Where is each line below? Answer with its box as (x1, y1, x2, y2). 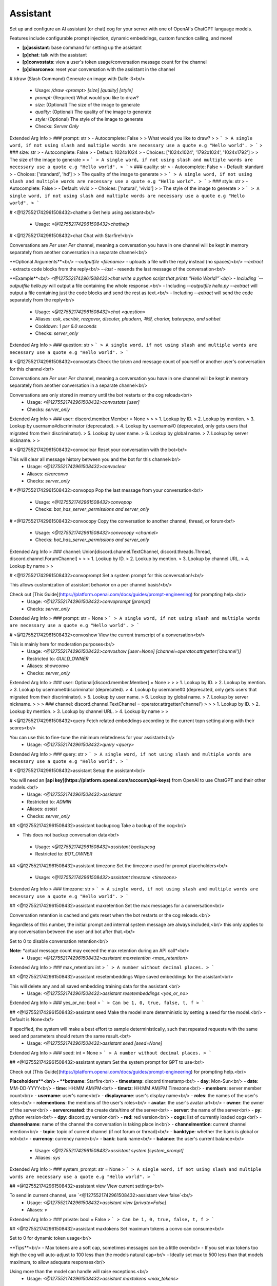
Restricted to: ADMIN (27, 798, 72, 805)
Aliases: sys (35, 1154, 61, 1160)
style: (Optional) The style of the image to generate (35, 116, 144, 122)
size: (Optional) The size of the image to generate (35, 102, 140, 108)
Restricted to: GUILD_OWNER (27, 655, 89, 662)
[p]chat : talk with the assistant (22, 51, 87, 58)
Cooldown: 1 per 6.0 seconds (35, 323, 97, 329)
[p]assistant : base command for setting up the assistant (22, 44, 142, 51)
